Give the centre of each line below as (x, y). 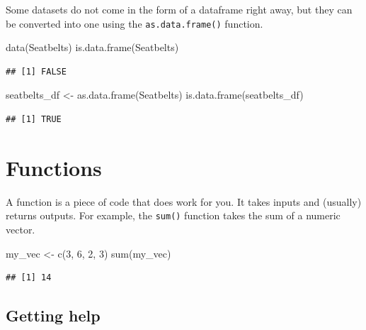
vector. (21, 229)
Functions (54, 167)
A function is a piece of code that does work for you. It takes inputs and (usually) (184, 201)
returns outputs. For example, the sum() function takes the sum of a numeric (173, 215)
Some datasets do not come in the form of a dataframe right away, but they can (179, 9)
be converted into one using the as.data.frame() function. (135, 23)
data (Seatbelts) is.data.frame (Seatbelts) (92, 47)
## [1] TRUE (34, 120)
